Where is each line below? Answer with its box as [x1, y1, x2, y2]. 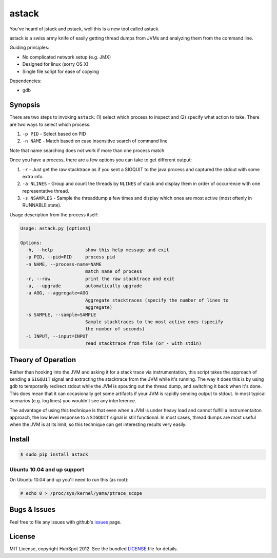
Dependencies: [9, 78, 42, 84]
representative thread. [22, 188, 69, 194]
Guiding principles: [9, 44, 50, 51]
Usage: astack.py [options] [20, 225, 91, 231]
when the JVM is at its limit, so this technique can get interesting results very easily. [9, 421, 187, 427]
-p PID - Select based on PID [22, 131, 87, 137]
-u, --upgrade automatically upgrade [26, 283, 142, 289]
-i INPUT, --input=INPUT [26, 333, 88, 339]
